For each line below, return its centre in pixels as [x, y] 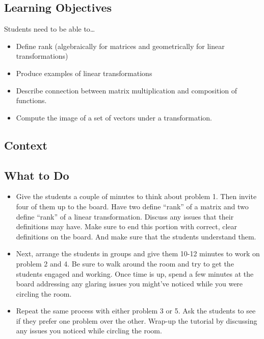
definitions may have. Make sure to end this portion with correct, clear [127, 226]
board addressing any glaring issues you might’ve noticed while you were [129, 284]
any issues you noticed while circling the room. [89, 331]
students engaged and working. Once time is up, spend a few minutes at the [135, 273]
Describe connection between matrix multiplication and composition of [127, 90]
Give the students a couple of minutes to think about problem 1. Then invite [136, 196]
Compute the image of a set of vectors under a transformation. [114, 117]
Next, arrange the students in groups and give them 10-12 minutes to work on [138, 253]
